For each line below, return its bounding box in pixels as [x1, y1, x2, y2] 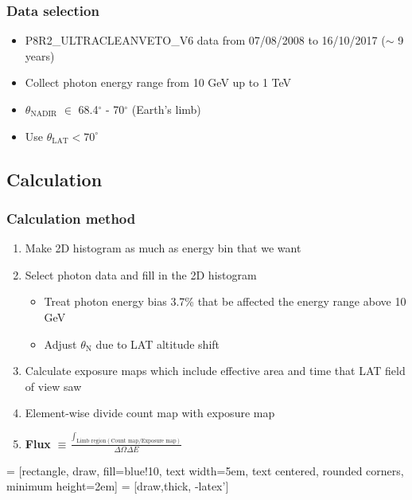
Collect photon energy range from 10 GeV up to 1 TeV [25, 74, 292, 91]
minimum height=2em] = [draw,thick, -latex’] [6, 478, 229, 494]
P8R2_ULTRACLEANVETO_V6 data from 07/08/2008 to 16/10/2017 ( [25, 32, 386, 49]
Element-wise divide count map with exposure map [25, 404, 275, 421]
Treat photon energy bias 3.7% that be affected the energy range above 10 [44, 293, 406, 310]
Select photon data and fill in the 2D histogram [25, 266, 257, 283]
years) [25, 47, 55, 64]
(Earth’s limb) [131, 101, 201, 117]
